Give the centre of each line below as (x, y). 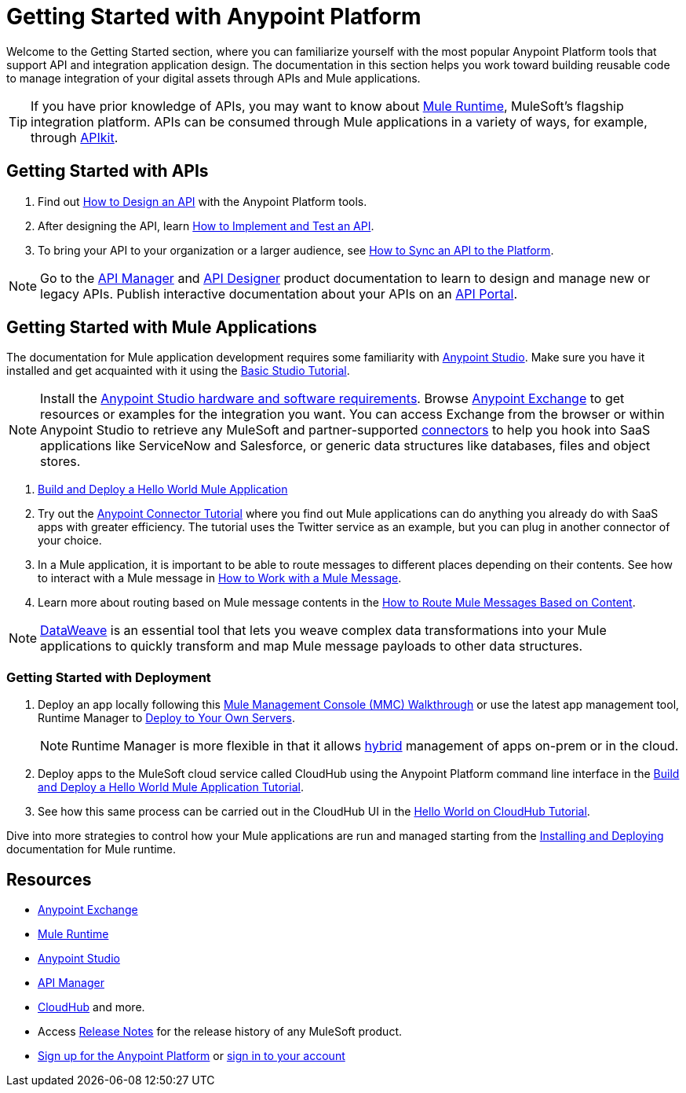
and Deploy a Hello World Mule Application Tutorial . (171, 787)
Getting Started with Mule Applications (162, 328)
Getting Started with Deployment (109, 677)
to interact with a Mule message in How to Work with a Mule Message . (220, 578)
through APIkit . (75, 137)
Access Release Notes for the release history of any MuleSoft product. (220, 1032)
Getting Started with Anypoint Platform (214, 17)
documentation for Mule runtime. (91, 849)
